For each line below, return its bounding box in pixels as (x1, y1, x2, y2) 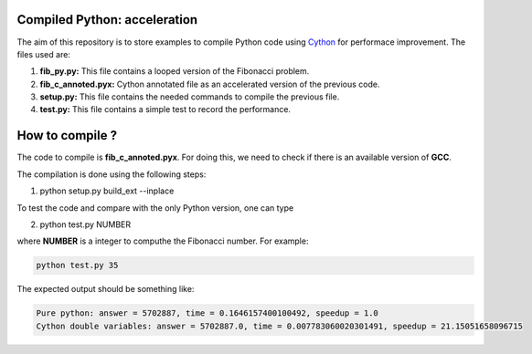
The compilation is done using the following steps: (16, 169, 207, 180)
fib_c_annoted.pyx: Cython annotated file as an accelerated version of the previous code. (39, 78, 380, 89)
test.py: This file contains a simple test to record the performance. (39, 104, 292, 115)
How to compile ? (16, 128, 118, 143)
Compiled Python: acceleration (16, 12, 198, 27)
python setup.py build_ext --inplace (39, 185, 175, 196)
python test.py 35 (36, 260, 119, 271)
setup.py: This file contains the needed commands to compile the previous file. (39, 91, 340, 102)
